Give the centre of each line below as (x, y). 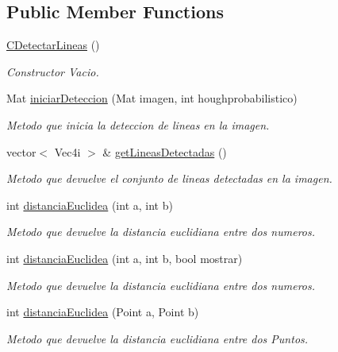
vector (21, 151)
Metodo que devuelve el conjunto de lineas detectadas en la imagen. (169, 178)
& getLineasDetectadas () (165, 151)
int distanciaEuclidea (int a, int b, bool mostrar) (125, 258)
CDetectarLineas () (53, 45)
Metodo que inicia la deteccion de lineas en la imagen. (138, 124)
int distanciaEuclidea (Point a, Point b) (103, 312)
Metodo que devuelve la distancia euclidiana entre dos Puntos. (157, 338)
